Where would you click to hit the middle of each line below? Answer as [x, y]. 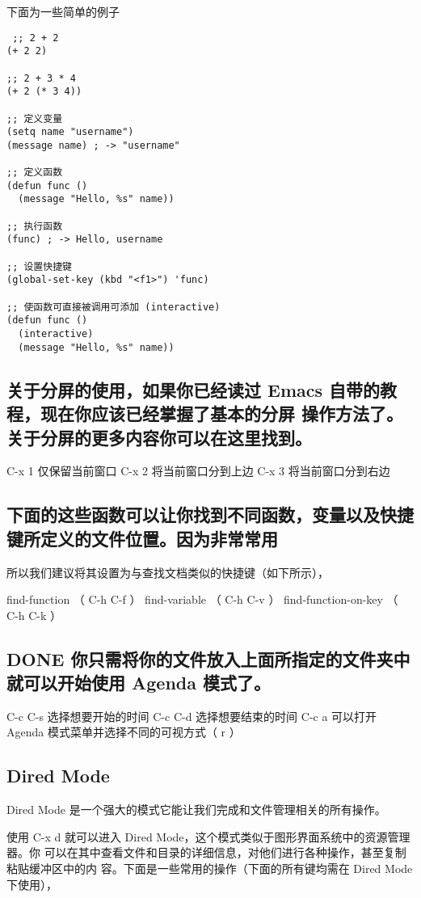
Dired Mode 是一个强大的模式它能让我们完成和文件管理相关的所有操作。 [196, 809]
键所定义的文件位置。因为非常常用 [142, 538]
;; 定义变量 [35, 118]
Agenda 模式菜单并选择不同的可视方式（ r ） [124, 732]
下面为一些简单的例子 [63, 11]
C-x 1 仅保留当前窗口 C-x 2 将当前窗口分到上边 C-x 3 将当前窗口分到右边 [198, 471]
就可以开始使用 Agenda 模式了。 [139, 683]
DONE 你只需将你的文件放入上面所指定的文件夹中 [208, 658]
